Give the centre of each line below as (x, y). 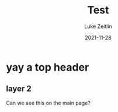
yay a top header (48, 67)
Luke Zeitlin (98, 26)
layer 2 (19, 89)
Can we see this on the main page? (48, 103)
